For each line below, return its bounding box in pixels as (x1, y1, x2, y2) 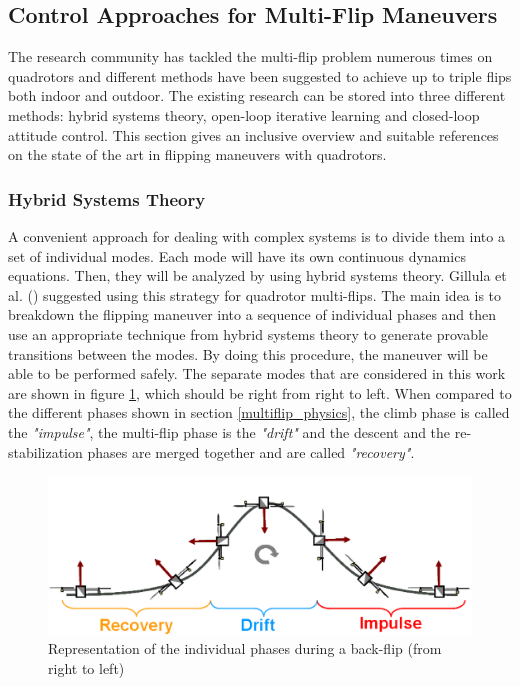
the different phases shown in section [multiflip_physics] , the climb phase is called (8, 402, 510, 423)
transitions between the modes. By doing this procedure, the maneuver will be (8, 343, 488, 364)
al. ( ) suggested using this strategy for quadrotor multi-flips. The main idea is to (8, 284, 502, 305)
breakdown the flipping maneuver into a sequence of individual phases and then (8, 304, 497, 325)
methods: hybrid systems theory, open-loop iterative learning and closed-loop (8, 104, 480, 125)
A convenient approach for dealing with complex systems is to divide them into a (8, 225, 505, 246)
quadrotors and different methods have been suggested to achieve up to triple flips (8, 65, 512, 86)
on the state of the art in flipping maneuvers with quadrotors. (8, 144, 387, 165)
